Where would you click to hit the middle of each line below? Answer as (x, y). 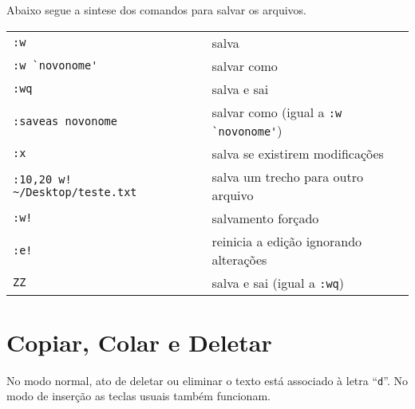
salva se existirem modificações (298, 153)
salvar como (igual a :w (277, 112)
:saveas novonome (65, 121)
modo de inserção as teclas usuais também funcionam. (138, 396)
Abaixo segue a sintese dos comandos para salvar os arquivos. (156, 10)
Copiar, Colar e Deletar (139, 342)
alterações (239, 259)
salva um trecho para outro (287, 176)
